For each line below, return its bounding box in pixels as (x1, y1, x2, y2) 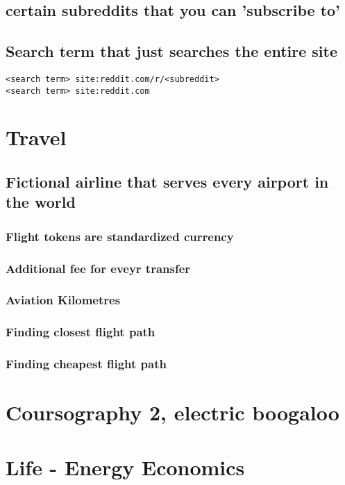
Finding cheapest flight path (6, 355, 167, 372)
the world (6, 191, 76, 213)
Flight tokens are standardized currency (6, 227, 234, 245)
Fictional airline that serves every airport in (6, 171, 329, 192)
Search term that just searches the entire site (6, 40, 337, 62)
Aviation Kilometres (6, 291, 121, 309)
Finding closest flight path (6, 323, 155, 340)
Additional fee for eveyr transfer (6, 259, 191, 277)
